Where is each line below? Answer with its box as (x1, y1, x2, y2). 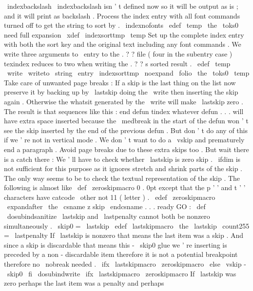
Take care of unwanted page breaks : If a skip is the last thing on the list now (4, 77, 236, 87)
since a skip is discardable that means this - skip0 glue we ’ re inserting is (4, 239, 227, 250)
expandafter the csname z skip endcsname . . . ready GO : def (7, 201, 206, 212)
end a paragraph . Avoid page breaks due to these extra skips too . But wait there (4, 144, 249, 154)
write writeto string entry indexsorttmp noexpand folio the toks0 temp (7, 68, 250, 78)
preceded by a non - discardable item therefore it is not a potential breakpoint (4, 249, 238, 259)
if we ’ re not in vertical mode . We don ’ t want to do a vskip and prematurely (4, 135, 245, 145)
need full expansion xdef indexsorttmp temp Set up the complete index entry (4, 29, 244, 39)
